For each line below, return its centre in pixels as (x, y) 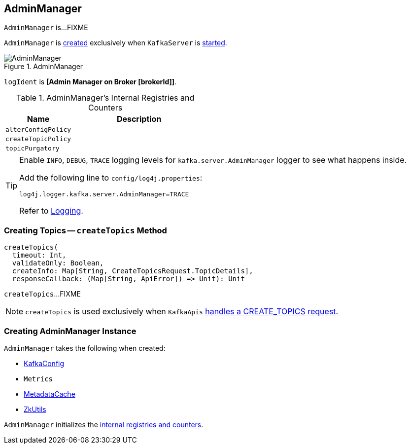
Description (139, 119)
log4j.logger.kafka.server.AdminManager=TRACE (104, 194)
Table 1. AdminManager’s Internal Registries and (105, 98)
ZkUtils (35, 409)
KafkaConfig (44, 363)
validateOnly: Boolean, (58, 263)
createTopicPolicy (38, 139)
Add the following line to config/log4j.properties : (111, 178)
